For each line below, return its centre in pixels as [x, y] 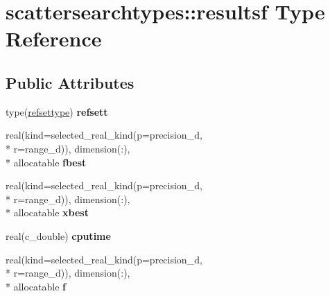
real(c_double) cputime [58, 235]
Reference [54, 38]
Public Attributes [70, 82]
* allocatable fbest [46, 162]
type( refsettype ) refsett [57, 111]
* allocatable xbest [47, 212]
